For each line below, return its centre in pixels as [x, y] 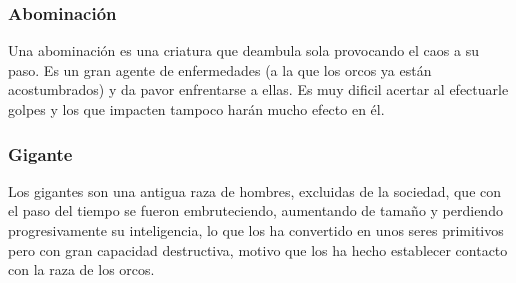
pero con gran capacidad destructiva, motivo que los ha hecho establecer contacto [258, 249]
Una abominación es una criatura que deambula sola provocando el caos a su [243, 50]
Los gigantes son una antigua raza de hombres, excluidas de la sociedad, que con [255, 190]
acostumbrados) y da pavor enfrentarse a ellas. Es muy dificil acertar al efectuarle [258, 89]
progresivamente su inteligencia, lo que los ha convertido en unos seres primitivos [256, 230]
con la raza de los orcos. [81, 269]
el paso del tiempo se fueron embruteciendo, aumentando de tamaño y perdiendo [255, 210]
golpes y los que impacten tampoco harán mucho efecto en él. [196, 109]
